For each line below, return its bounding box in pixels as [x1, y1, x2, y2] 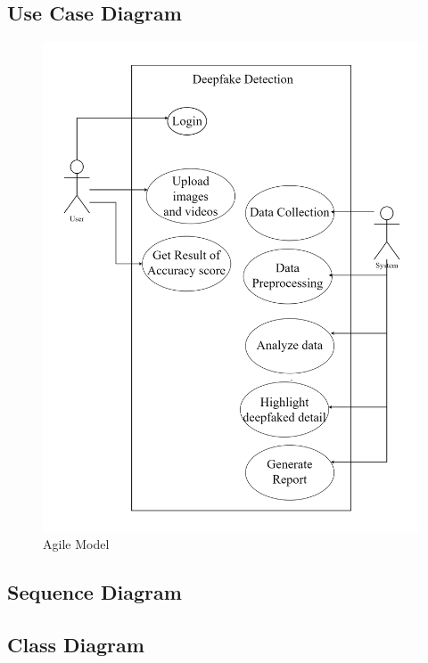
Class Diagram [7, 631, 144, 659]
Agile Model [43, 535, 110, 553]
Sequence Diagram [7, 578, 182, 606]
